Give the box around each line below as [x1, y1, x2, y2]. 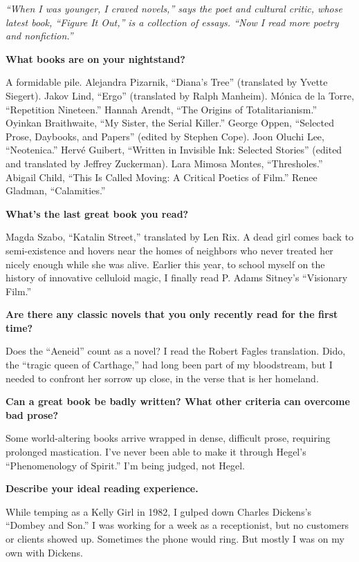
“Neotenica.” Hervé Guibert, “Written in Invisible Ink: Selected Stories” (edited [6, 142, 342, 157]
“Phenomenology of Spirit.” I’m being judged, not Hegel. [6, 458, 245, 472]
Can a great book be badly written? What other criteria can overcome [6, 394, 350, 409]
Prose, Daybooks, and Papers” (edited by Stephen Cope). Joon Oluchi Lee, [6, 129, 324, 143]
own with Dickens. [6, 545, 83, 559]
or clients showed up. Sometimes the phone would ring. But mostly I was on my [6, 532, 344, 545]
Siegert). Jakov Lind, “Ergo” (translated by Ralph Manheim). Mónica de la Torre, [6, 88, 354, 102]
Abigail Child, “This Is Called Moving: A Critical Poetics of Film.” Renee [6, 169, 317, 184]
